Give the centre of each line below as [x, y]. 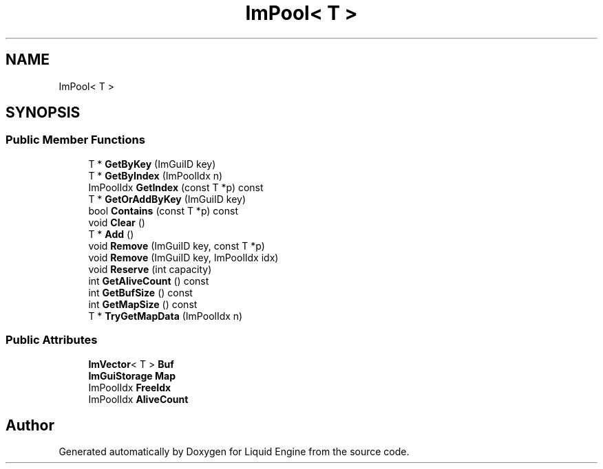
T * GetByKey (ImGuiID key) [152, 164]
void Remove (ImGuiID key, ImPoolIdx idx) [183, 257]
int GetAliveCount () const [149, 281]
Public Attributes [52, 340]
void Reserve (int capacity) [150, 269]
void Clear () [117, 222]
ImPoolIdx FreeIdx [130, 387]
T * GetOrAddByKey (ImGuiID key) [167, 199]
